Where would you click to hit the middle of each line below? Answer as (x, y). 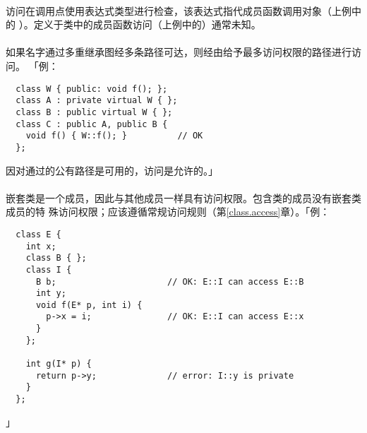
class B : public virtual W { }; (94, 112)
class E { (38, 234)
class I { (49, 269)
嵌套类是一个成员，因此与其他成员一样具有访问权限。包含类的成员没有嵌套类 (183, 197)
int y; (51, 293)
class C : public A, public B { (92, 124)
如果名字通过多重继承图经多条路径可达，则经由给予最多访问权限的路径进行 (179, 52)
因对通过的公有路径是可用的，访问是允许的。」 (112, 170)
